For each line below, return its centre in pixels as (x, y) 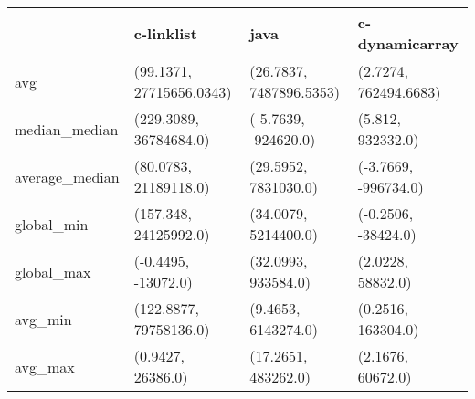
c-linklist (165, 33)
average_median (67, 176)
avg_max (45, 366)
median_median (67, 129)
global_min (52, 224)
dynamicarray (408, 43)
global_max (53, 271)
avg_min (43, 319)
